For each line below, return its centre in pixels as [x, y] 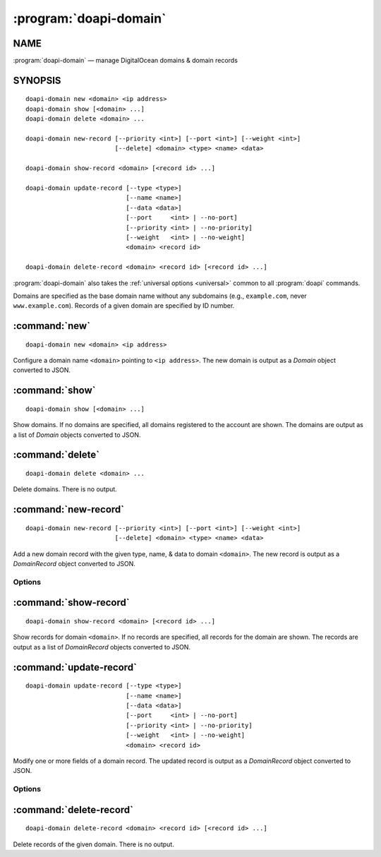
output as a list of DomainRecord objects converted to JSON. [102, 647]
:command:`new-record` [69, 509]
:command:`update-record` [75, 667]
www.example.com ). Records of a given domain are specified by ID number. [124, 306]
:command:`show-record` [71, 603]
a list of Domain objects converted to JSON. [77, 435]
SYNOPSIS [37, 80]
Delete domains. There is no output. [65, 489]
